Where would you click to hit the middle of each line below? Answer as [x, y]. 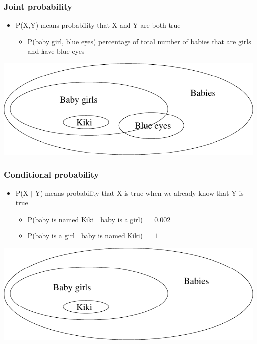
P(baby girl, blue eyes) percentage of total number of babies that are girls [139, 41]
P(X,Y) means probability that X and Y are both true [98, 25]
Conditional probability [52, 174]
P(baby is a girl [51, 236]
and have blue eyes [56, 51]
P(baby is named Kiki [61, 219]
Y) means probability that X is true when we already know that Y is [139, 193]
